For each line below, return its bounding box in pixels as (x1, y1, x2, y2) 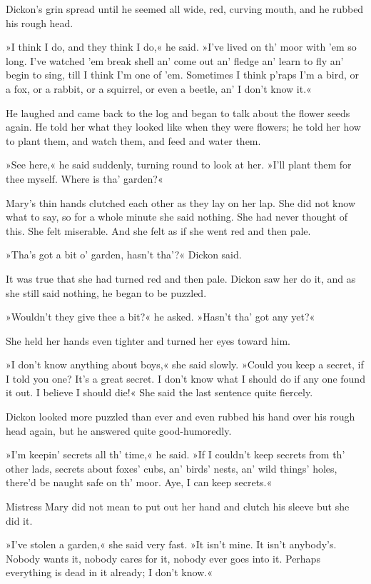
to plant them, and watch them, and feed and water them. (6, 133, 261, 148)
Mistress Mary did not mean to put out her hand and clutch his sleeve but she (6, 499, 350, 514)
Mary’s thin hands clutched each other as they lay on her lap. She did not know (6, 195, 355, 210)
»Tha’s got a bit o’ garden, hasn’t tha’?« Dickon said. (6, 247, 242, 262)
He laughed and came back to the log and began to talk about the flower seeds (6, 105, 350, 120)
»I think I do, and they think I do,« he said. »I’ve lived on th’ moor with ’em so (6, 39, 357, 54)
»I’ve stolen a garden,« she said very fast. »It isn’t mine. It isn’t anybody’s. (6, 537, 337, 552)
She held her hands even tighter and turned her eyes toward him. (6, 333, 290, 348)
